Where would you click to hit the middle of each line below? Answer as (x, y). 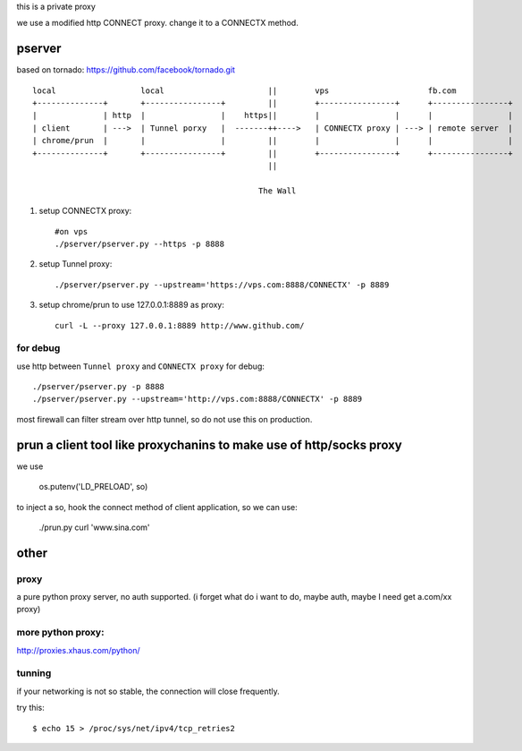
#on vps (72, 231)
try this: (30, 708)
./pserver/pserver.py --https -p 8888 (140, 243)
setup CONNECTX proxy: (85, 211)
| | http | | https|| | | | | (273, 115)
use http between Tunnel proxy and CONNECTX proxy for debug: (141, 366)
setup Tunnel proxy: (76, 264)
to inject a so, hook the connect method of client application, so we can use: (157, 507)
